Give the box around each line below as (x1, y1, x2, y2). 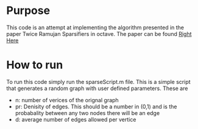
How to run (6, 58, 63, 72)
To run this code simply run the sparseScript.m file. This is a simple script (6, 78, 191, 85)
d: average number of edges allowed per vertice (15, 116, 136, 123)
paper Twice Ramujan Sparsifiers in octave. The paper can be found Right (6, 30, 192, 37)
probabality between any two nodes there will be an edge (15, 109, 160, 116)
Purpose (6, 4, 51, 18)
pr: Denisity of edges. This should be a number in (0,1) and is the (15, 103, 177, 110)
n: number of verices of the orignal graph (15, 96, 119, 103)
